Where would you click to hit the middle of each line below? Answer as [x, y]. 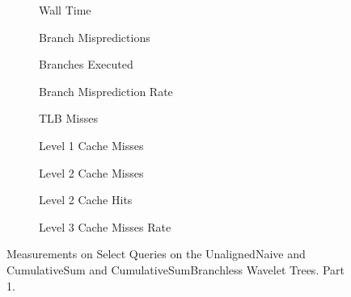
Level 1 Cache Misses [91, 145]
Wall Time [65, 10]
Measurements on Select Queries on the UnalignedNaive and [156, 254]
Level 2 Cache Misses [91, 172]
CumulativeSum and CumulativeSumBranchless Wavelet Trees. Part [176, 269]
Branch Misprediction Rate [106, 91]
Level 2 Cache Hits [86, 200]
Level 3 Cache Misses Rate [105, 226]
